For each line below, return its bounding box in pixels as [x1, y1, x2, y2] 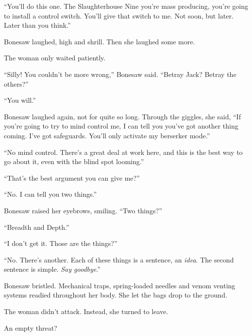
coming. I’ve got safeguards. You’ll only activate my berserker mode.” [4, 130, 210, 140]
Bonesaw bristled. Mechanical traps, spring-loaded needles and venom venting [4, 280, 235, 290]
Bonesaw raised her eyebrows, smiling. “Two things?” [4, 205, 162, 215]
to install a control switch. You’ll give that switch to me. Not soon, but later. [4, 10, 234, 20]
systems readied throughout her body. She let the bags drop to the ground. [4, 290, 227, 300]
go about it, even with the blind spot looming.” [4, 156, 144, 167]
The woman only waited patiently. [4, 53, 106, 63]
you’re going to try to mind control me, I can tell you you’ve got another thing [4, 121, 238, 131]
